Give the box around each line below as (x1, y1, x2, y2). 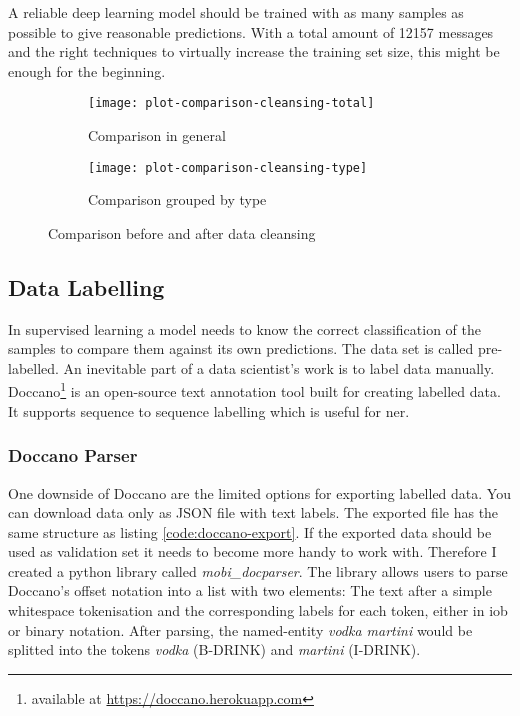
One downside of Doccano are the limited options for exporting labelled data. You (8, 482, 511, 503)
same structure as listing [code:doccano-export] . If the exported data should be (8, 521, 492, 542)
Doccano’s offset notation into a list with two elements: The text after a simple (8, 580, 492, 601)
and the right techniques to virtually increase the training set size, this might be (8, 41, 500, 62)
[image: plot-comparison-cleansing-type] (88, 160, 368, 175)
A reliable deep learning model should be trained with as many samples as (8, 2, 464, 22)
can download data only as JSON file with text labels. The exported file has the (8, 502, 499, 523)
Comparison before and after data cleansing (48, 222, 316, 243)
